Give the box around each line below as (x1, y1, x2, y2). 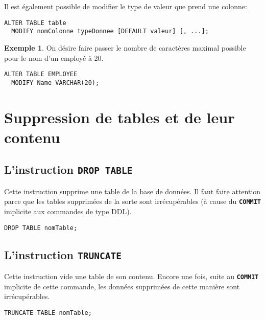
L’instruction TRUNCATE (4, 246, 122, 262)
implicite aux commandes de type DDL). (4, 206, 132, 216)
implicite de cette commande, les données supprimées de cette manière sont (4, 281, 240, 291)
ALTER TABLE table (4, 19, 66, 27)
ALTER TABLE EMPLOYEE (4, 71, 78, 78)
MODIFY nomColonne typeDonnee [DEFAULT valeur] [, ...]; (11, 28, 209, 35)
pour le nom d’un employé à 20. (4, 52, 104, 63)
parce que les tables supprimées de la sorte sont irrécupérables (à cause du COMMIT (4, 196, 261, 207)
